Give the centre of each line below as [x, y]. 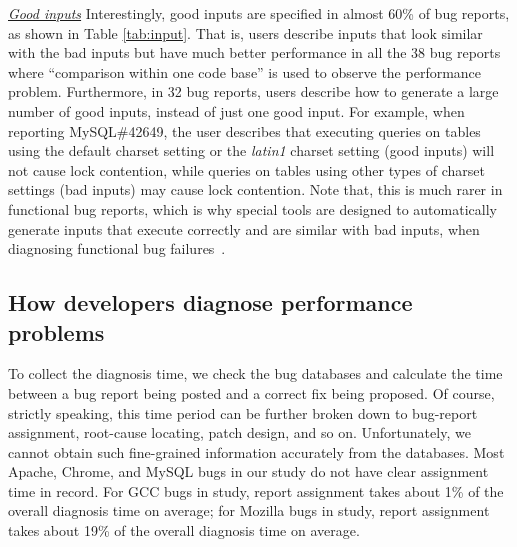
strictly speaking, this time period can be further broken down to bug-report [243, 412]
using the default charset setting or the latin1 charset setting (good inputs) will [251, 150]
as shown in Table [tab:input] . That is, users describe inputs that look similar [245, 32]
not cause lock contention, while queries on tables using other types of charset [246, 169]
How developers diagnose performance [210, 302]
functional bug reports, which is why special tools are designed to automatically [252, 208]
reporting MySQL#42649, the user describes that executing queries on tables [244, 130]
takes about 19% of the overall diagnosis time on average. [184, 530]
